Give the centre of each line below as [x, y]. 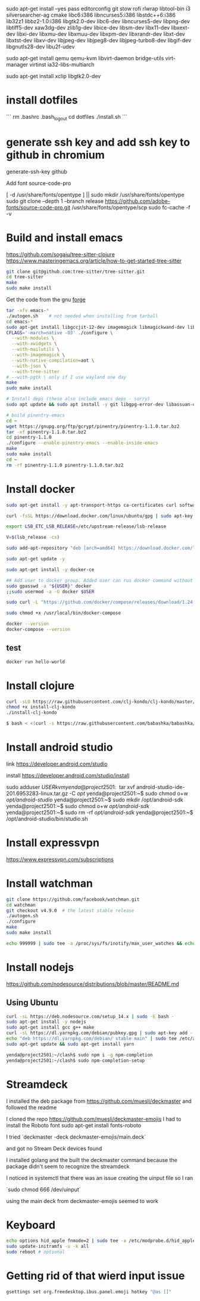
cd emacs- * [20, 322]
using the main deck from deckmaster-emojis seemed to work [82, 1201]
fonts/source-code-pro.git [38, 207]
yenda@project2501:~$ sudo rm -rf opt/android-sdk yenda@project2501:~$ [100, 812]
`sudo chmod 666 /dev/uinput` [44, 1189]
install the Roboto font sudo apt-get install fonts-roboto [74, 1125]
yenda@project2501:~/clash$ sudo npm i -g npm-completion [79, 1055]
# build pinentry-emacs [36, 415]
